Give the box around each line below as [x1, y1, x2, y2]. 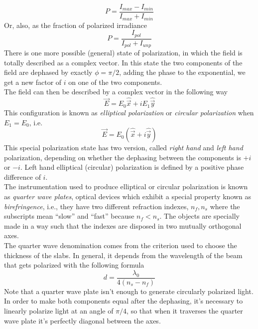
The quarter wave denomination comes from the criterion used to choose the [4, 240, 237, 251]
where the [210, 201, 240, 211]
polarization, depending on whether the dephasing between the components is [4, 152, 241, 162]
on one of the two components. [68, 76, 162, 87]
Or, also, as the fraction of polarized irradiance [4, 19, 147, 30]
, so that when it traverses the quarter [127, 306, 243, 316]
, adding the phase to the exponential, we [119, 67, 246, 77]
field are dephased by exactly [4, 67, 93, 77]
